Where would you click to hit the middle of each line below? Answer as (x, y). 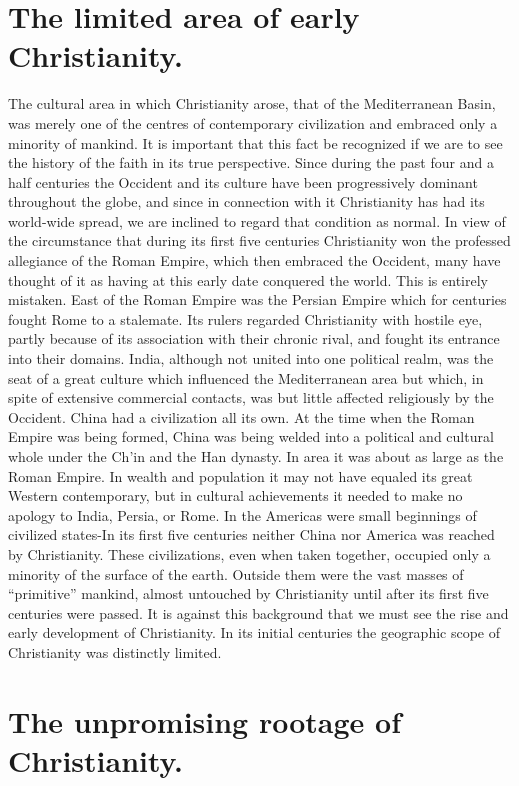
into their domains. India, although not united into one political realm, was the (251, 358)
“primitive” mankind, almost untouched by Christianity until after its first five (248, 593)
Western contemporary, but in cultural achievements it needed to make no (235, 495)
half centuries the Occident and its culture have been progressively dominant (243, 181)
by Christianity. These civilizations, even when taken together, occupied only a (249, 553)
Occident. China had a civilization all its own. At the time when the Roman (241, 416)
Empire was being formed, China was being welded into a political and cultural (251, 436)
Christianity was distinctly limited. (115, 651)
